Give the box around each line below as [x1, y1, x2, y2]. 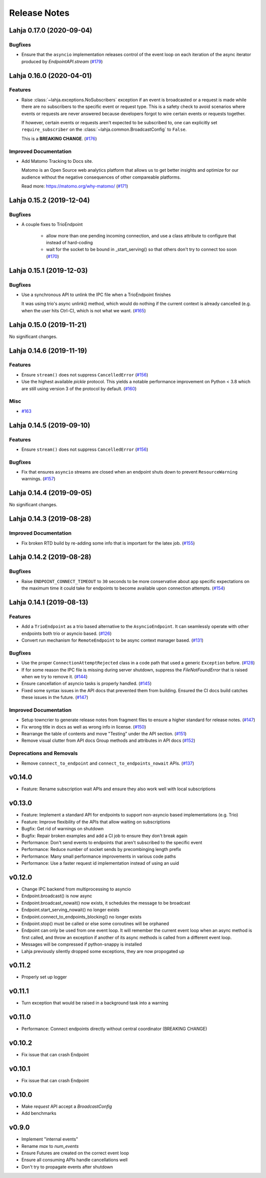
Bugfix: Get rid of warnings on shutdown [21, 826, 104, 832]
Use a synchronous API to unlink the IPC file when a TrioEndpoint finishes [21, 292, 171, 297]
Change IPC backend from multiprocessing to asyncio [21, 886, 132, 892]
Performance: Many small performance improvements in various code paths [21, 853, 176, 859]
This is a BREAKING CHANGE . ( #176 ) [21, 136, 97, 142]
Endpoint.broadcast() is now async [21, 893, 93, 899]
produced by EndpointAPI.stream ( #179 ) [21, 58, 103, 64]
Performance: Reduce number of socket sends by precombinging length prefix [21, 847, 182, 852]
